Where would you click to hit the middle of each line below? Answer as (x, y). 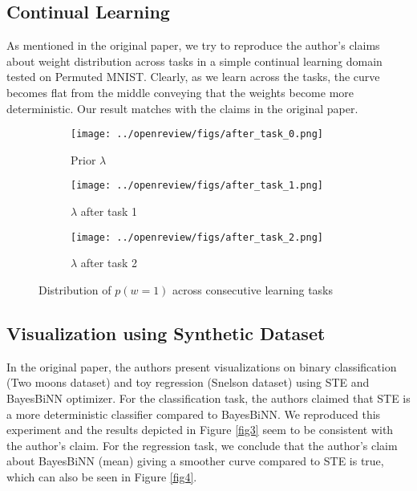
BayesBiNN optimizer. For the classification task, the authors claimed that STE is (208, 398)
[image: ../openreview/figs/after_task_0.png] (197, 134)
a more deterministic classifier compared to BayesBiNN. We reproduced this (194, 414)
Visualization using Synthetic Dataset (166, 333)
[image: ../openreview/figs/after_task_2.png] (197, 237)
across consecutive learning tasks (253, 289)
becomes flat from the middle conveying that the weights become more (180, 92)
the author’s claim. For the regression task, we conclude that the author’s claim (202, 445)
